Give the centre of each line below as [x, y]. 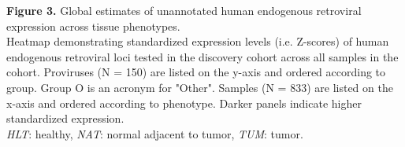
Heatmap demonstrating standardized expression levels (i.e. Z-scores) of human [198, 41]
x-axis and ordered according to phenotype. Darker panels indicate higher [184, 103]
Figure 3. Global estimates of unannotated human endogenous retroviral [184, 10]
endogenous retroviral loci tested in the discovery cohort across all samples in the [202, 56]
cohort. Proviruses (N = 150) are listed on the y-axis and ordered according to [196, 72]
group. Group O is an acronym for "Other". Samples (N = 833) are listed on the [200, 87]
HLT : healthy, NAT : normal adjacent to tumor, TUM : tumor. [155, 133]
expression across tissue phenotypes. [93, 26]
